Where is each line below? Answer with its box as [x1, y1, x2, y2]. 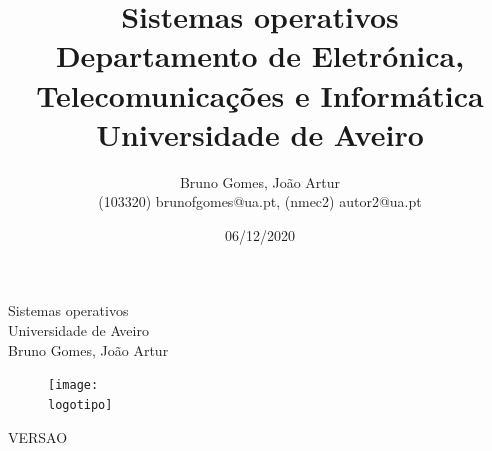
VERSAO [8, 426, 68, 447]
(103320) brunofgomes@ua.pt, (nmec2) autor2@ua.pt [98, 191, 422, 212]
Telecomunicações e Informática [36, 74, 484, 115]
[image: [48, 378, 99, 393]
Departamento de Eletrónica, [55, 35, 465, 76]
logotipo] [48, 397, 113, 412]
